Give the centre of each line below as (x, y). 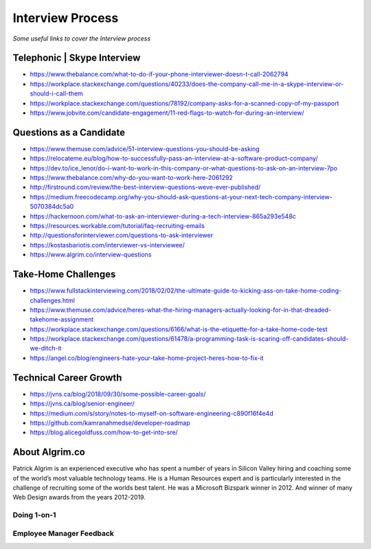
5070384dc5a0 (52, 207)
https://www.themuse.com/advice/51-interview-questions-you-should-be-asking (145, 148)
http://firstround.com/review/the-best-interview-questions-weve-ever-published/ (145, 187)
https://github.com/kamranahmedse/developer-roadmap (110, 423)
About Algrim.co (49, 452)
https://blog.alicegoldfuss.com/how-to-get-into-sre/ (104, 432)
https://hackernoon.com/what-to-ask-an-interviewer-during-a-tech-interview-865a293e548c (163, 216)
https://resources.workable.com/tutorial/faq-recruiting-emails (117, 226)
